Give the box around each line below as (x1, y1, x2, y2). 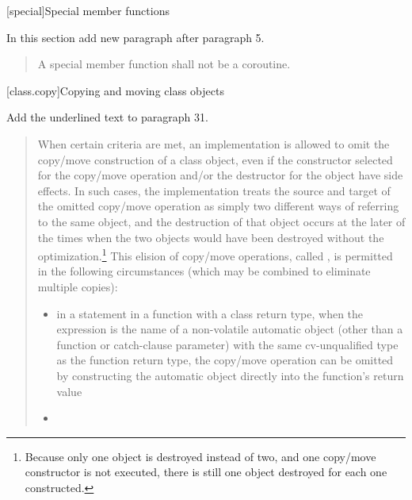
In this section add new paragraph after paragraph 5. (6, 29, 265, 45)
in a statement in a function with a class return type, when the (56, 305, 364, 321)
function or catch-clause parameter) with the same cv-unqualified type (56, 336, 399, 352)
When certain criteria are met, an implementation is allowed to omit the (37, 135, 390, 152)
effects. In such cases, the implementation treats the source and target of (37, 182, 391, 198)
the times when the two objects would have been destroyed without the (37, 229, 384, 245)
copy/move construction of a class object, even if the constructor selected (37, 151, 393, 167)
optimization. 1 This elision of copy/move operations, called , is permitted (37, 245, 393, 263)
